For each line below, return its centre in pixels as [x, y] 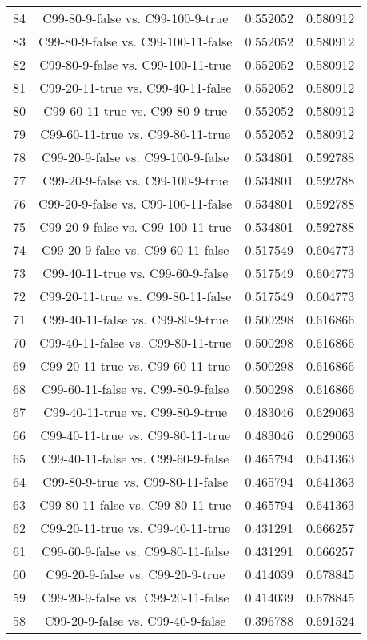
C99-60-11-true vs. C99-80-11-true [136, 134]
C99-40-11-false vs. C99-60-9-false [136, 458]
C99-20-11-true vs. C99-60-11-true [136, 366]
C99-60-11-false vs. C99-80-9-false [136, 389]
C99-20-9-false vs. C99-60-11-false [136, 250]
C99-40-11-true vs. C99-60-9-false [136, 273]
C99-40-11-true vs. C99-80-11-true [136, 435]
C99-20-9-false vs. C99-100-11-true [136, 227]
